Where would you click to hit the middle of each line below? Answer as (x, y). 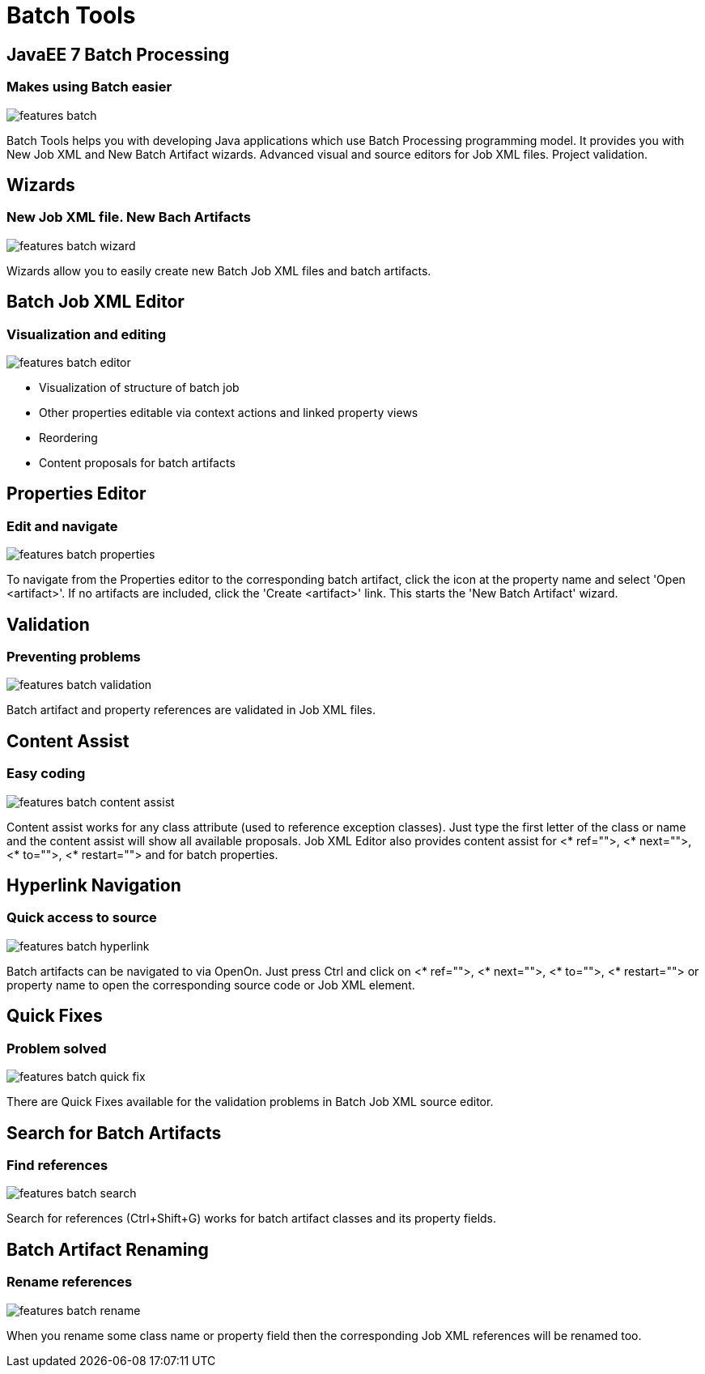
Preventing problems (74, 657)
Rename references (70, 1282)
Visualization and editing (87, 334)
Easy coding (46, 774)
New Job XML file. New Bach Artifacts (129, 217)
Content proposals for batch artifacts (137, 462)
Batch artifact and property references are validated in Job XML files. (191, 710)
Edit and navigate (62, 526)
